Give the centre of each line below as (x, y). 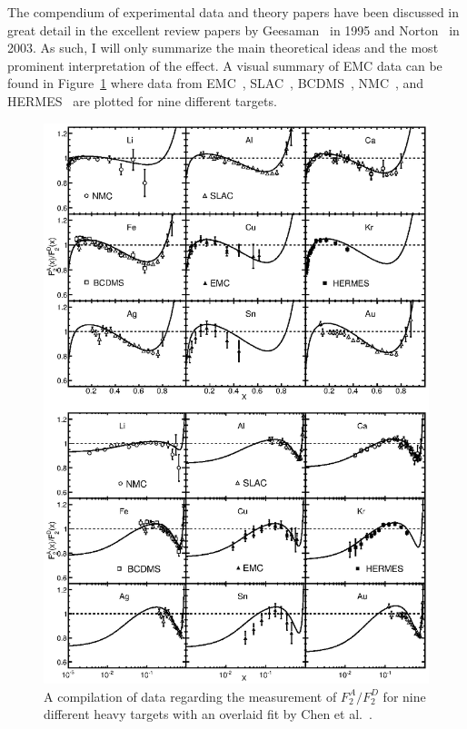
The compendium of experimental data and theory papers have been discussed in (233, 12)
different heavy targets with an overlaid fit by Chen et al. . (208, 714)
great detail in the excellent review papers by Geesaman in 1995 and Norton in (233, 30)
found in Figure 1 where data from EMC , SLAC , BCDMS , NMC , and (216, 83)
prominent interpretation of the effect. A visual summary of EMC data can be (225, 65)
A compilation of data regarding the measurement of (190, 696)
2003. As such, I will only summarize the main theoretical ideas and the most (223, 48)
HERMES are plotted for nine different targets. (142, 100)
